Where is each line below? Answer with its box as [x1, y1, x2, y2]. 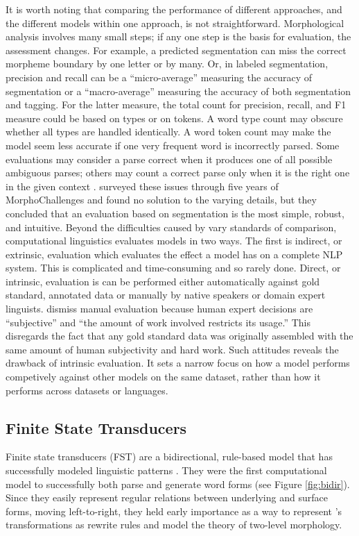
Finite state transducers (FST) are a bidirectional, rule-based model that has [6, 449, 333, 464]
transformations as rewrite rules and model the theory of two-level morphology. [6, 517, 342, 532]
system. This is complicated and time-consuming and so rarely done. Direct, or [6, 260, 341, 275]
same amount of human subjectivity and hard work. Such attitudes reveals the [6, 342, 339, 356]
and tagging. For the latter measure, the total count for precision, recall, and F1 [6, 97, 347, 112]
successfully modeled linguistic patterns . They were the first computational [6, 463, 327, 478]
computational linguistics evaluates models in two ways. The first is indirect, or [6, 233, 342, 248]
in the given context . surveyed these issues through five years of [6, 178, 279, 193]
